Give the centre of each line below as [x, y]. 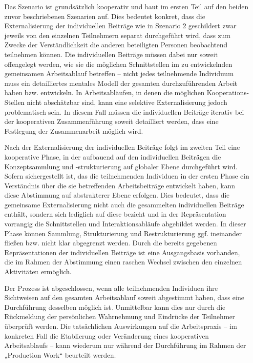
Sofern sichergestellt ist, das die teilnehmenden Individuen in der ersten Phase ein [127, 176]
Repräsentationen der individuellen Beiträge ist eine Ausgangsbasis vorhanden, [122, 252]
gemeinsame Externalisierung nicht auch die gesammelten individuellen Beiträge [124, 204]
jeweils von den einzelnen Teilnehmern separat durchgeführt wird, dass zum [117, 35]
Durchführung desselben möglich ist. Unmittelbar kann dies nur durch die [115, 307]
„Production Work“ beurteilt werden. [60, 354]
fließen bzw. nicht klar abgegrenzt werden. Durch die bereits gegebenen [111, 243]
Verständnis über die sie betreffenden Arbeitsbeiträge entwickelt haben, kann [120, 185]
